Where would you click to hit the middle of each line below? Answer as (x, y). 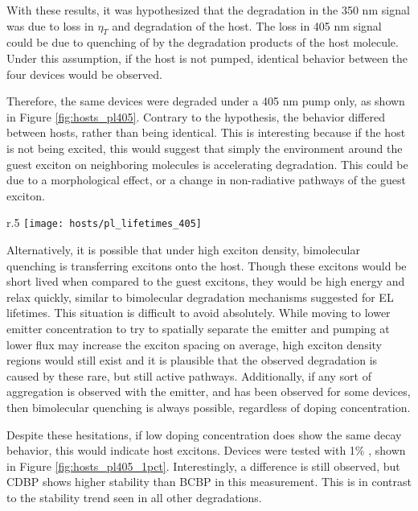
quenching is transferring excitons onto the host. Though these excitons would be (207, 265)
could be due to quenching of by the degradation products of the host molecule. (203, 42)
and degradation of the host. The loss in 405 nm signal (247, 25)
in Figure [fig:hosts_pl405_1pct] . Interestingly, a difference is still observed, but (203, 466)
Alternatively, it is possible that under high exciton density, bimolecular (183, 249)
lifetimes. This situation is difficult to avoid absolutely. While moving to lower (199, 313)
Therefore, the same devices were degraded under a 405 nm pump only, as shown (206, 101)
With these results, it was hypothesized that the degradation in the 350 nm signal (208, 10)
